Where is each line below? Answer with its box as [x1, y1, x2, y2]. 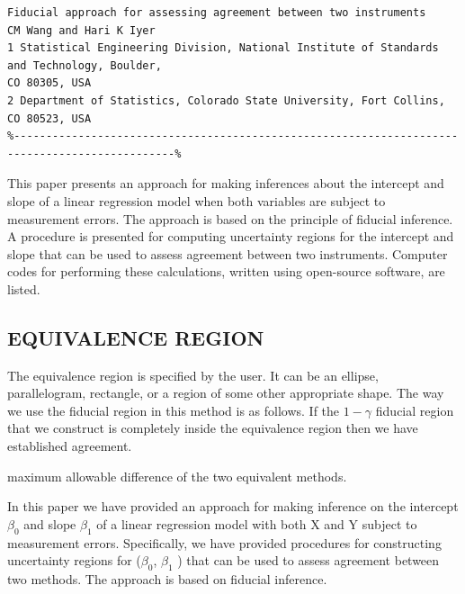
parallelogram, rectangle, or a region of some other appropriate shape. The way [7, 383, 444, 402]
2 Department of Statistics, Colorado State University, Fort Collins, [7, 94, 445, 107]
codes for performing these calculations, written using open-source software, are [7, 262, 445, 281]
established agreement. [7, 436, 132, 455]
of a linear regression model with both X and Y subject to [96, 514, 417, 533]
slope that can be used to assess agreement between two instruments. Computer [7, 244, 448, 263]
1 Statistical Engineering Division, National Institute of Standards [7, 41, 439, 55]
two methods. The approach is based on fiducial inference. [7, 570, 327, 589]
